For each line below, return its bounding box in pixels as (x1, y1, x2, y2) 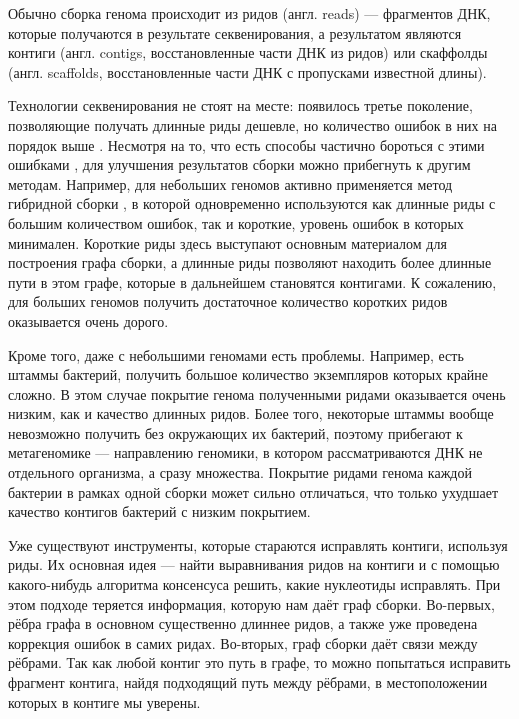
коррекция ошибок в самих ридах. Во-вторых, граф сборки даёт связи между (8, 632, 478, 653)
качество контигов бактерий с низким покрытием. (8, 501, 311, 522)
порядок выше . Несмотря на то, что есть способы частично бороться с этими (8, 134, 485, 155)
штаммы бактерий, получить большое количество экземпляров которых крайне (8, 364, 489, 385)
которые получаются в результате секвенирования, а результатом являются (8, 22, 462, 43)
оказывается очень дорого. (8, 310, 169, 331)
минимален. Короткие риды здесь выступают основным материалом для (8, 232, 447, 253)
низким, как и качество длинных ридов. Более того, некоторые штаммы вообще (8, 403, 494, 424)
